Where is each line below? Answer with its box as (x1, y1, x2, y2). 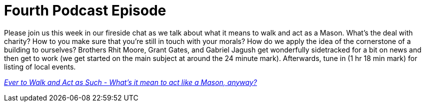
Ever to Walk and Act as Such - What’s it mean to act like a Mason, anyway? (4, 77, 257, 86)
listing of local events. (4, 62, 76, 71)
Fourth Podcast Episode (4, 2, 166, 19)
